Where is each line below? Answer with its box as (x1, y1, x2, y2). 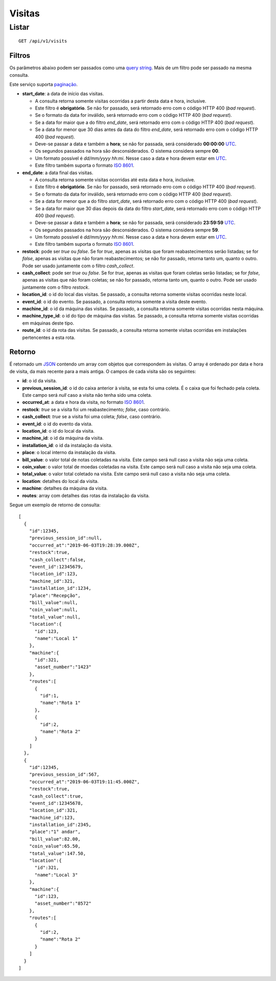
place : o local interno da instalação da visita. (22, 450, 117, 456)
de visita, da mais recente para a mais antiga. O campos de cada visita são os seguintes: (9, 368, 196, 374)
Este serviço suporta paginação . (9, 81, 78, 87)
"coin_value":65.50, (29, 843, 81, 849)
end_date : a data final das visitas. (22, 169, 94, 176)
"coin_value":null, (29, 607, 78, 613)
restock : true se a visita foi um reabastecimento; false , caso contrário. (22, 406, 171, 412)
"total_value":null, (29, 614, 81, 620)
